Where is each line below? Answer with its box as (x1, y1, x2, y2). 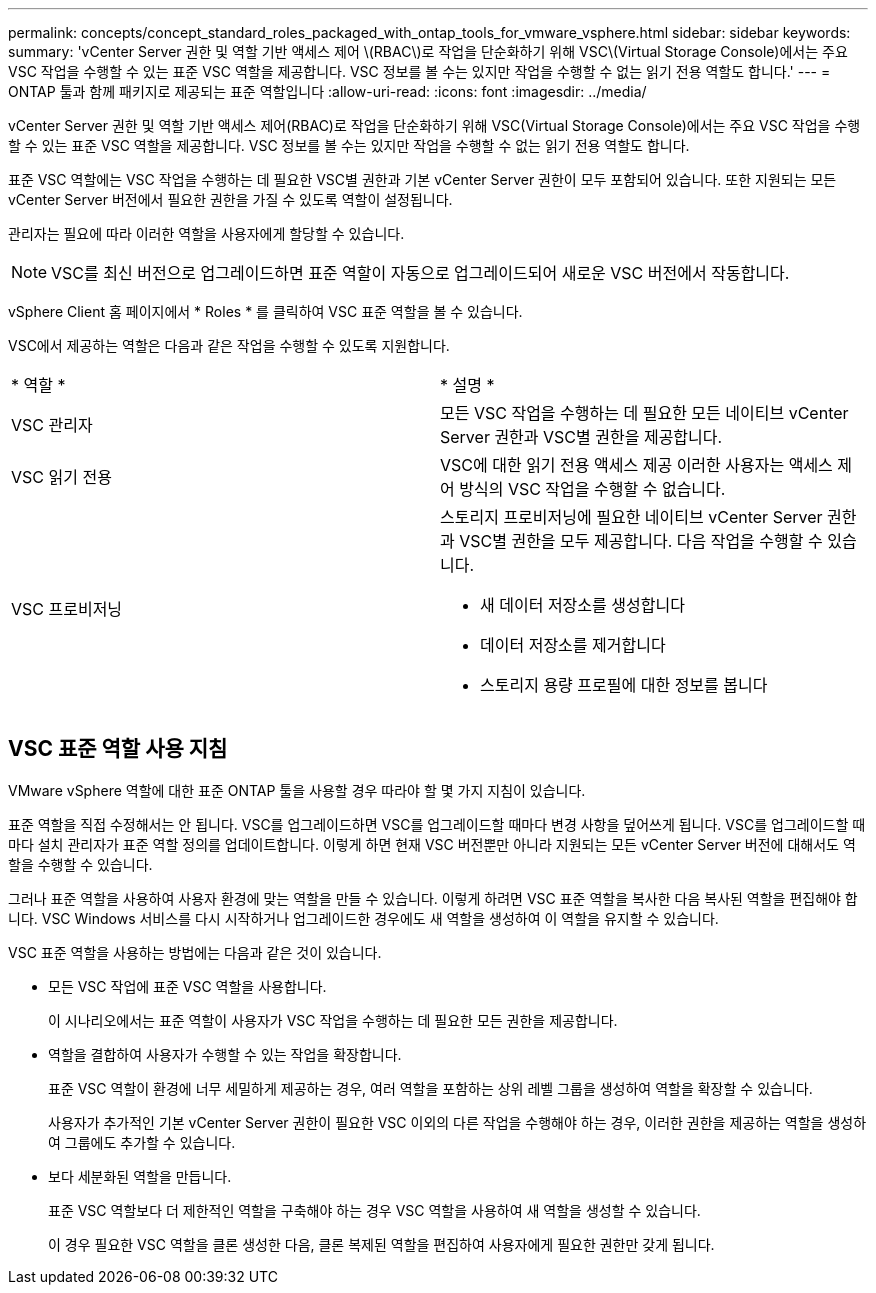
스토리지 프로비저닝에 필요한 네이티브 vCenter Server (440, 507, 823, 527)
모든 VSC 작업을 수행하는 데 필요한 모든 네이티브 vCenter (440, 403, 849, 423)
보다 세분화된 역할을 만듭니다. (48, 1167, 232, 1185)
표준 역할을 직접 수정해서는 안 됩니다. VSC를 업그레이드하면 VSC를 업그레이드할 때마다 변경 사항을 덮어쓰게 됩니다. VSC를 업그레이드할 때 (8, 815, 866, 833)
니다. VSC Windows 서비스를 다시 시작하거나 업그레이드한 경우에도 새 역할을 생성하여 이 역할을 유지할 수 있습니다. (8, 909, 719, 927)
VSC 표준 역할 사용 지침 (8, 736, 228, 762)
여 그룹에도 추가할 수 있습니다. (48, 1133, 236, 1151)
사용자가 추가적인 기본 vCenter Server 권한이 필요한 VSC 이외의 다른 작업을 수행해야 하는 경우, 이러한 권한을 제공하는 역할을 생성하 (48, 1113, 867, 1131)
